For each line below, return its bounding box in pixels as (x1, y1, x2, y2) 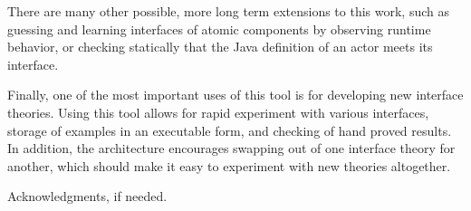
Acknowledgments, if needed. (7, 187, 168, 206)
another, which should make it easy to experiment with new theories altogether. (7, 156, 451, 175)
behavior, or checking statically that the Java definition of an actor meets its (7, 37, 433, 56)
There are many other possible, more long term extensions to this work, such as (7, 2, 449, 20)
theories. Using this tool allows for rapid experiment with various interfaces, (7, 102, 429, 121)
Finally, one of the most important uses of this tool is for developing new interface (7, 85, 464, 104)
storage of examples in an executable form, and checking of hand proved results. (7, 120, 452, 139)
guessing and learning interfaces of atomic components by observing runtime (7, 19, 431, 38)
